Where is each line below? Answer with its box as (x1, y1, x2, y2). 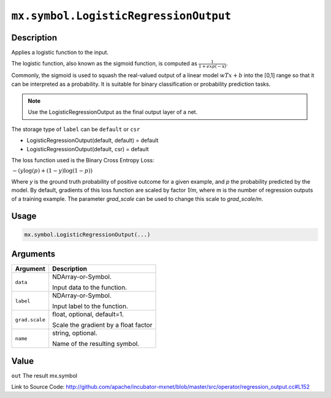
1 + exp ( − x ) (198, 63, 227, 69)
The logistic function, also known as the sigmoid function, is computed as (11, 60, 197, 67)
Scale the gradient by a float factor (52, 321, 153, 329)
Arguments (11, 249, 56, 260)
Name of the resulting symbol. (52, 340, 140, 348)
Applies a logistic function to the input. (11, 49, 109, 56)
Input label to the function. (52, 302, 129, 310)
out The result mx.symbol (11, 372, 78, 379)
